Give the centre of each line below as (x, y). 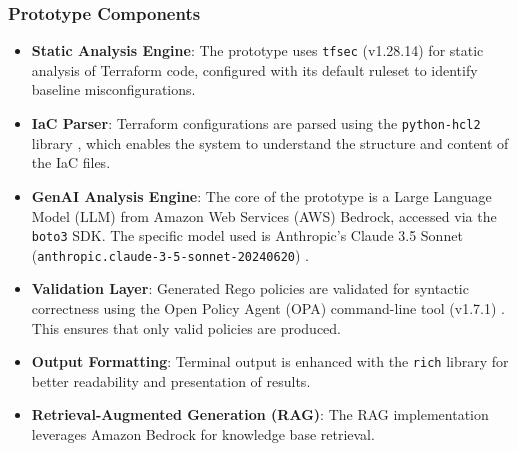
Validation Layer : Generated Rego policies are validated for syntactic (250, 288)
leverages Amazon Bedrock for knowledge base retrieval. (203, 434)
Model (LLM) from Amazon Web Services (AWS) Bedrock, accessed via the (264, 215)
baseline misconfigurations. (113, 89)
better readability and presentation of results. (171, 380)
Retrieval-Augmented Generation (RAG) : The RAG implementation (260, 414)
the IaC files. (71, 162)
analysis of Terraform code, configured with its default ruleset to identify (254, 69)
